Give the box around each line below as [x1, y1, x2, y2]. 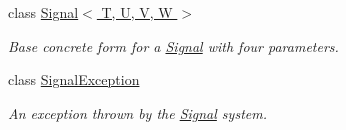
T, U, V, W [101, 2, 173, 22]
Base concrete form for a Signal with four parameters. [8, 35, 339, 56]
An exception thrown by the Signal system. [8, 102, 267, 123]
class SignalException [8, 69, 140, 90]
